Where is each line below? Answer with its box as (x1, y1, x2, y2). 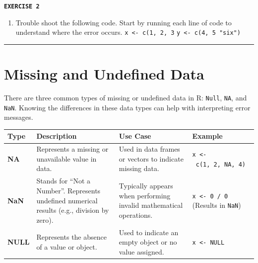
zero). (36, 214, 54, 225)
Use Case (119, 131, 151, 141)
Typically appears (119, 180, 173, 191)
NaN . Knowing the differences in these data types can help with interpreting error (4, 102, 251, 112)
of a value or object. (36, 241, 97, 252)
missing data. (119, 163, 159, 174)
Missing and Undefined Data (4, 64, 204, 84)
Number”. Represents (36, 185, 101, 195)
